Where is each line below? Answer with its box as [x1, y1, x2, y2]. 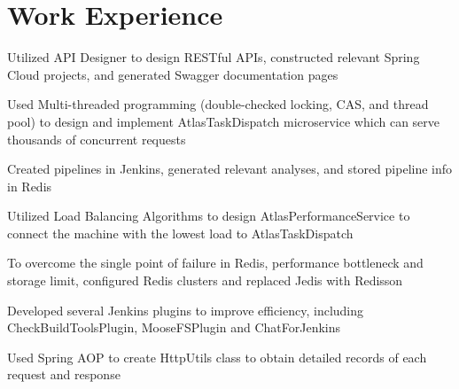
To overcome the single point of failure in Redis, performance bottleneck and [7, 253, 424, 272]
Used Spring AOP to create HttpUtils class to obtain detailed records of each [7, 347, 427, 366]
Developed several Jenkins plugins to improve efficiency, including [7, 300, 364, 319]
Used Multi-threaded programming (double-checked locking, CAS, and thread [7, 95, 429, 113]
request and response [7, 365, 121, 384]
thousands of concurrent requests [7, 129, 186, 148]
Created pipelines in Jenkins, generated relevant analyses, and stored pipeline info [7, 159, 453, 178]
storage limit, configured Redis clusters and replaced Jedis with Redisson [7, 271, 403, 290]
